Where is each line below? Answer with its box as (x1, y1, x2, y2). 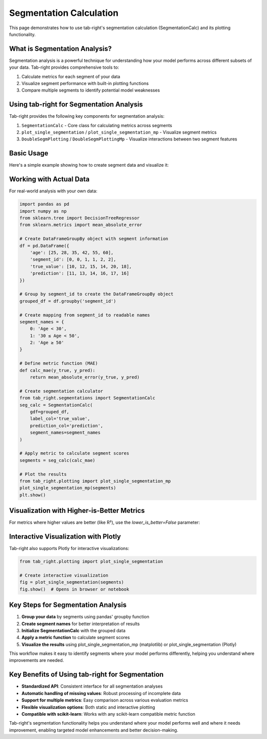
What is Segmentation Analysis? (9, 45, 112, 53)
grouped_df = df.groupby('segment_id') (19, 298, 116, 304)
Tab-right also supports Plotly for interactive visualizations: (9, 546, 130, 552)
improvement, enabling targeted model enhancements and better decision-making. (9, 727, 178, 733)
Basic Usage (9, 149, 48, 158)
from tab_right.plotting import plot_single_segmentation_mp (19, 478, 171, 484)
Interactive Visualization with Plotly (9, 532, 121, 541)
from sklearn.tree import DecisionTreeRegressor (19, 215, 140, 221)
